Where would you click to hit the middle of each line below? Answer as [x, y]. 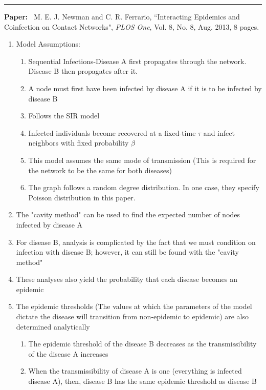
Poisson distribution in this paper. [82, 197]
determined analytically [53, 326]
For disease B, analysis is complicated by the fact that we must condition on [136, 242]
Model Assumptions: [48, 44]
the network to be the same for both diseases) [100, 170]
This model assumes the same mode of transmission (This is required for [142, 160]
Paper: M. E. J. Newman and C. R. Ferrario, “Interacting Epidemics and [122, 16]
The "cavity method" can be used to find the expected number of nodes [128, 214]
